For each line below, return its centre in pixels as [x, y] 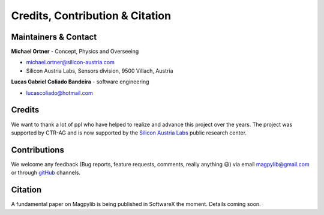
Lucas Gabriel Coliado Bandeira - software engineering [80, 82]
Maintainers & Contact [54, 37]
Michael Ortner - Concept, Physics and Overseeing [75, 52]
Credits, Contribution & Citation [91, 16]
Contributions [37, 150]
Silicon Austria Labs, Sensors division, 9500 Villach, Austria [100, 71]
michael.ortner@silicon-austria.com [70, 62]
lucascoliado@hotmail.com [59, 92]
